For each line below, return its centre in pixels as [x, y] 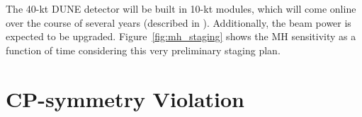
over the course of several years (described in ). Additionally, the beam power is [179, 22]
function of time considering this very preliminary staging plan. [143, 50]
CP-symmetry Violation [125, 98]
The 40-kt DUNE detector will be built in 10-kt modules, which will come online [181, 8]
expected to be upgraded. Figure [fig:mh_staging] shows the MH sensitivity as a [181, 36]
